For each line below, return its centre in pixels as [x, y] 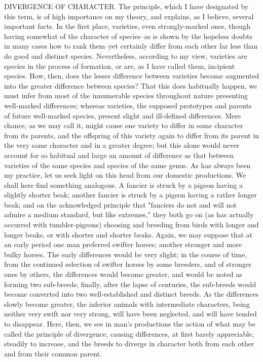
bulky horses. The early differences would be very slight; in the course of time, [126, 254]
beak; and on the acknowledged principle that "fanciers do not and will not [120, 204]
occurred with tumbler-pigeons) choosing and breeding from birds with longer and [131, 225]
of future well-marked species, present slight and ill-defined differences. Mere [123, 115]
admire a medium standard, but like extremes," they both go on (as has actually [129, 214]
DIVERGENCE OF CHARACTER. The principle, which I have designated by [126, 6]
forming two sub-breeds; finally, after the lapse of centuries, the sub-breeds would [130, 284]
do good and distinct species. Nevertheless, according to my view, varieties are [126, 55]
